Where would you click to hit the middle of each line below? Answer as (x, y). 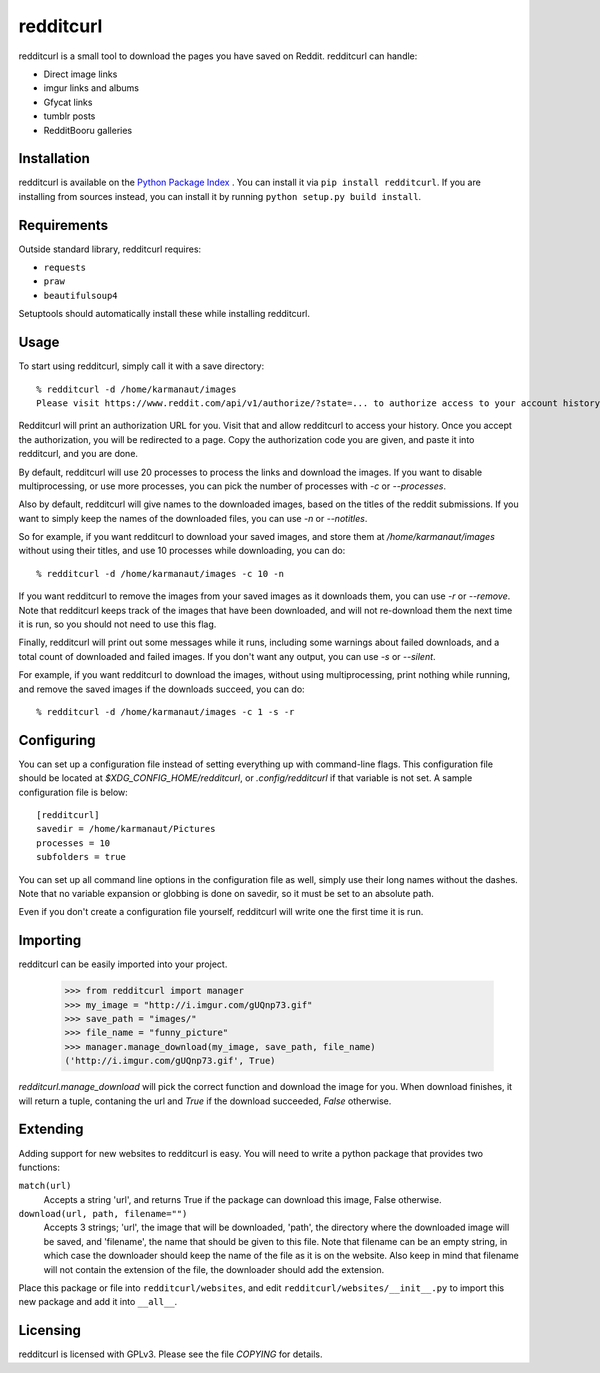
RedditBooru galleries (88, 130)
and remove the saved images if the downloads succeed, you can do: (161, 689)
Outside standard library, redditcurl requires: (110, 249)
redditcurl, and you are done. (78, 454)
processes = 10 (73, 843)
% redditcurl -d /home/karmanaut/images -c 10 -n (160, 573)
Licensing (50, 1330)
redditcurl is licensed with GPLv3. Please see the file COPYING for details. (170, 1354)
